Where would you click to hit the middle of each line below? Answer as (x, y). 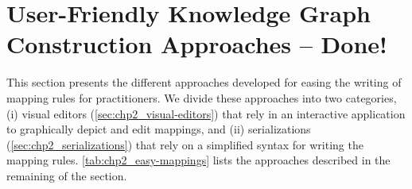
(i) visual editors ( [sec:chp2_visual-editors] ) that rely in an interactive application (206, 113)
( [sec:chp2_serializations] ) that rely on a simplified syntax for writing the (185, 144)
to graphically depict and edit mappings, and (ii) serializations (159, 129)
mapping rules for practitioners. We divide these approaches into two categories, (202, 97)
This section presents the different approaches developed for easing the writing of (204, 82)
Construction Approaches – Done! (197, 44)
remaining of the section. (67, 175)
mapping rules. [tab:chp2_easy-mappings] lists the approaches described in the (198, 160)
